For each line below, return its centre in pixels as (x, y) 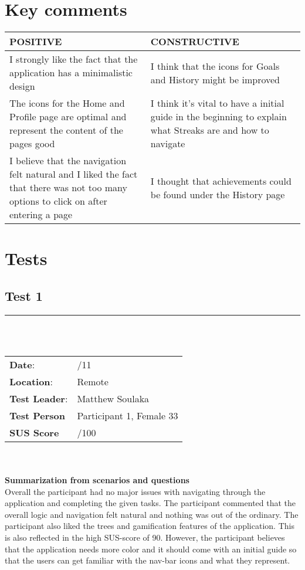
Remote (93, 381)
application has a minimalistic (71, 73)
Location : (31, 381)
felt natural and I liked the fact (74, 174)
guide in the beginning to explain (218, 117)
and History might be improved (215, 79)
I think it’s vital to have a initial (217, 103)
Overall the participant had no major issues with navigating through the (135, 491)
